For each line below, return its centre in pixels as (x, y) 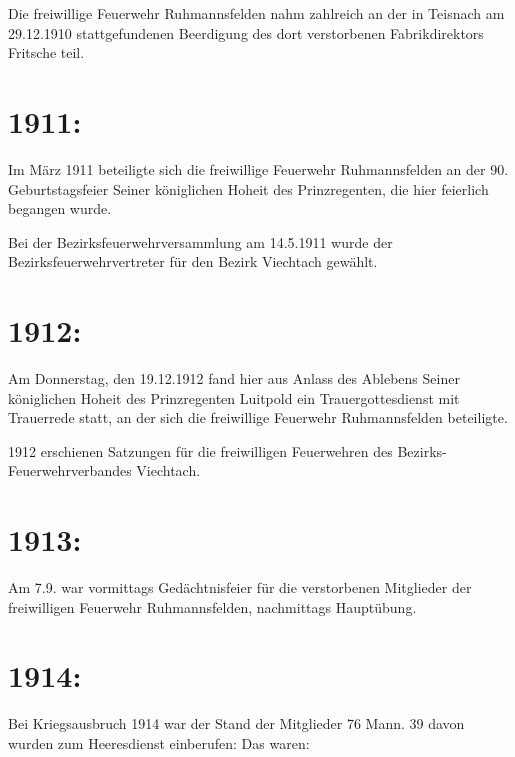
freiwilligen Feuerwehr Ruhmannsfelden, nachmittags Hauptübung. (212, 606)
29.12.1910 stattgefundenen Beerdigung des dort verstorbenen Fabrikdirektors (246, 32)
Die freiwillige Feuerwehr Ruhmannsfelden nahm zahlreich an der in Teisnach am (256, 13)
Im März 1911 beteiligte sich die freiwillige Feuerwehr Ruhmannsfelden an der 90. (258, 168)
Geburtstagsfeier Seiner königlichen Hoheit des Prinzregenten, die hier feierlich (248, 188)
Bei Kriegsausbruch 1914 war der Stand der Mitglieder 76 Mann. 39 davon (236, 723)
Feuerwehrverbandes (70, 470)
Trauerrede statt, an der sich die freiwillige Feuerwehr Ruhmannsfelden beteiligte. (258, 417)
